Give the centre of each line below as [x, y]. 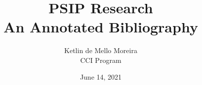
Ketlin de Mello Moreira [101, 50]
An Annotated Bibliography [101, 27]
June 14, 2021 [101, 76]
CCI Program [101, 60]
